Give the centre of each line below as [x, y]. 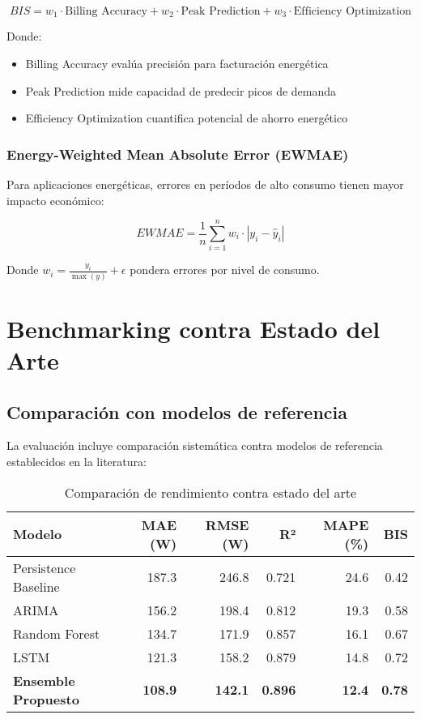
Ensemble [44, 680]
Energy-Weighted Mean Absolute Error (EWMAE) [178, 154]
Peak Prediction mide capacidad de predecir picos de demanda [181, 90]
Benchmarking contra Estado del [193, 328]
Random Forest [57, 633]
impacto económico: [55, 200]
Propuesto [46, 699]
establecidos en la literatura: [77, 462]
